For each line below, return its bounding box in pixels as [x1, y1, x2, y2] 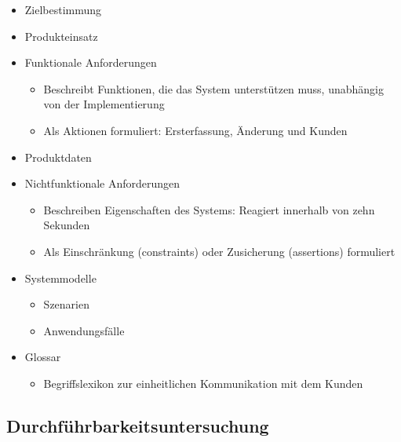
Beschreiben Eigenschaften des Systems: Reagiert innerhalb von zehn [43, 201, 375, 217]
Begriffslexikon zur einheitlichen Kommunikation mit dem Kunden [43, 374, 363, 391]
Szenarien [43, 296, 89, 312]
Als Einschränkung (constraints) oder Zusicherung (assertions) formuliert [43, 243, 396, 259]
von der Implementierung [43, 96, 165, 112]
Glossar [24, 349, 61, 365]
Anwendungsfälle [43, 322, 125, 338]
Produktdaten [24, 148, 92, 165]
